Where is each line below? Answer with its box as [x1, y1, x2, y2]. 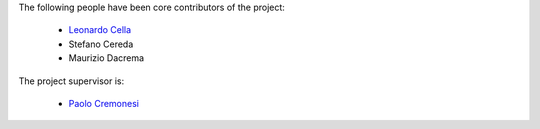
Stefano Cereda [68, 38, 134, 50]
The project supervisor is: [18, 75, 125, 87]
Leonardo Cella [68, 24, 132, 36]
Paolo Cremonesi [68, 97, 140, 109]
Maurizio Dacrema [68, 52, 145, 64]
